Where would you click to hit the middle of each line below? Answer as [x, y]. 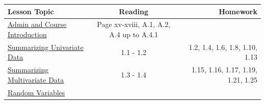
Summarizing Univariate [46, 47]
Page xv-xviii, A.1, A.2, [134, 24]
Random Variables [36, 92]
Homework [238, 11]
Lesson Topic [31, 11]
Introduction [27, 34]
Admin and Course [37, 24]
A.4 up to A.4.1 [134, 34]
